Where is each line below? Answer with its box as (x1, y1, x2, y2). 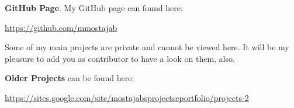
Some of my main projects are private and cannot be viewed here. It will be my (5, 41, 289, 53)
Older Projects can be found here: (5, 72, 134, 84)
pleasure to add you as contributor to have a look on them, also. (5, 52, 235, 64)
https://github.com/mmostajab (5, 21, 117, 33)
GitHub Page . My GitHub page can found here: (5, 2, 183, 13)
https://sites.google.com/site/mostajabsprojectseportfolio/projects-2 (5, 91, 249, 103)
